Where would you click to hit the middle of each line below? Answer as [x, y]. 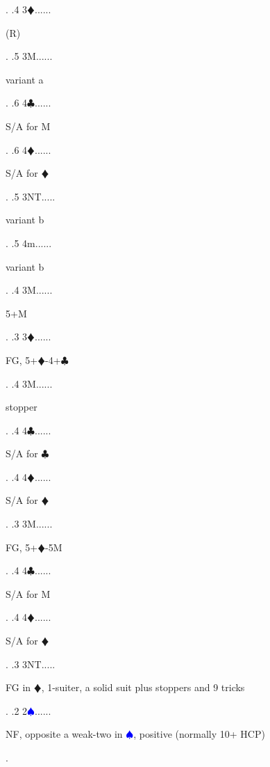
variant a [25, 79]
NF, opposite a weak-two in [64, 734]
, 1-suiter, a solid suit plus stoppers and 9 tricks [143, 687]
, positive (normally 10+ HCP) [199, 734]
